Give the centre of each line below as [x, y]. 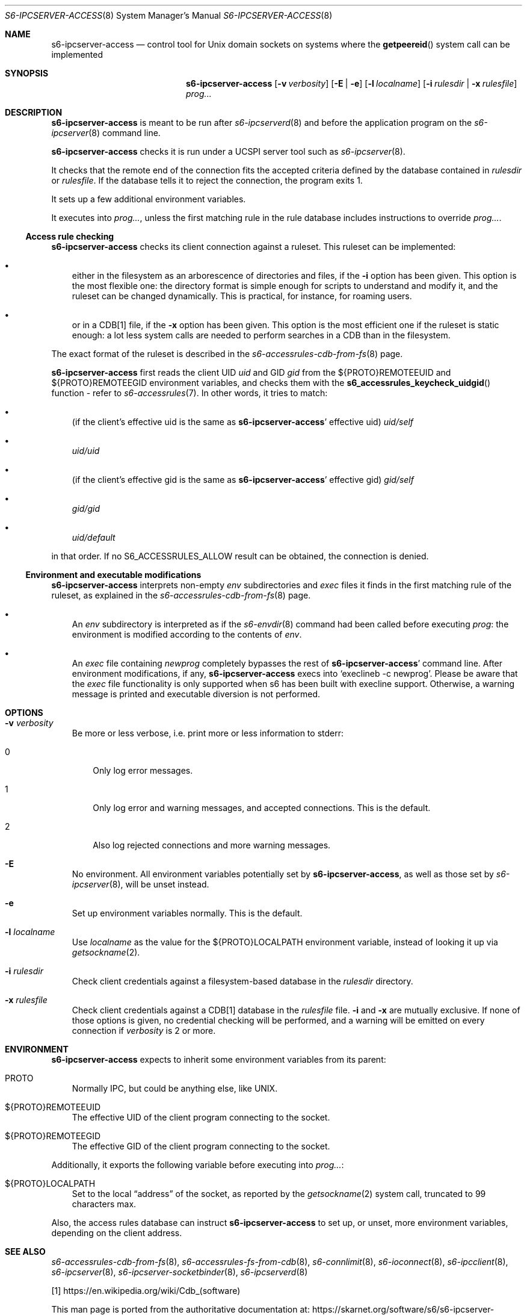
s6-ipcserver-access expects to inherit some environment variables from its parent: [219, 1059]
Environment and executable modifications [113, 575]
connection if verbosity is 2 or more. [144, 1031]
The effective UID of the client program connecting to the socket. [201, 1117]
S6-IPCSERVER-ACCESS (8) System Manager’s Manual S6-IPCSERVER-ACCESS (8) [169, 15]
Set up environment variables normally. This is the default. [187, 913]
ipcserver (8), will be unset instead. [140, 884]
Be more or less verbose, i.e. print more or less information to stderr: [208, 733]
